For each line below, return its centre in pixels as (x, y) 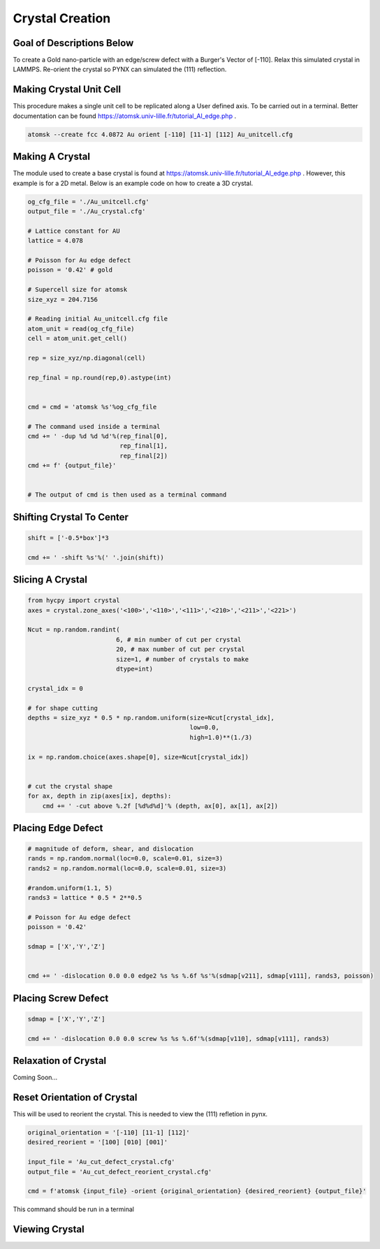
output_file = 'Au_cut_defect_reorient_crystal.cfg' (120, 1171)
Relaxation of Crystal (60, 1061)
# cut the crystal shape (70, 786)
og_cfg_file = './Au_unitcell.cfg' (88, 202)
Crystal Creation (62, 18)
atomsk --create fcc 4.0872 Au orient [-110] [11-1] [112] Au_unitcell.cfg (160, 134)
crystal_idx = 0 (56, 688)
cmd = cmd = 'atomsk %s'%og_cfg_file (92, 407)
